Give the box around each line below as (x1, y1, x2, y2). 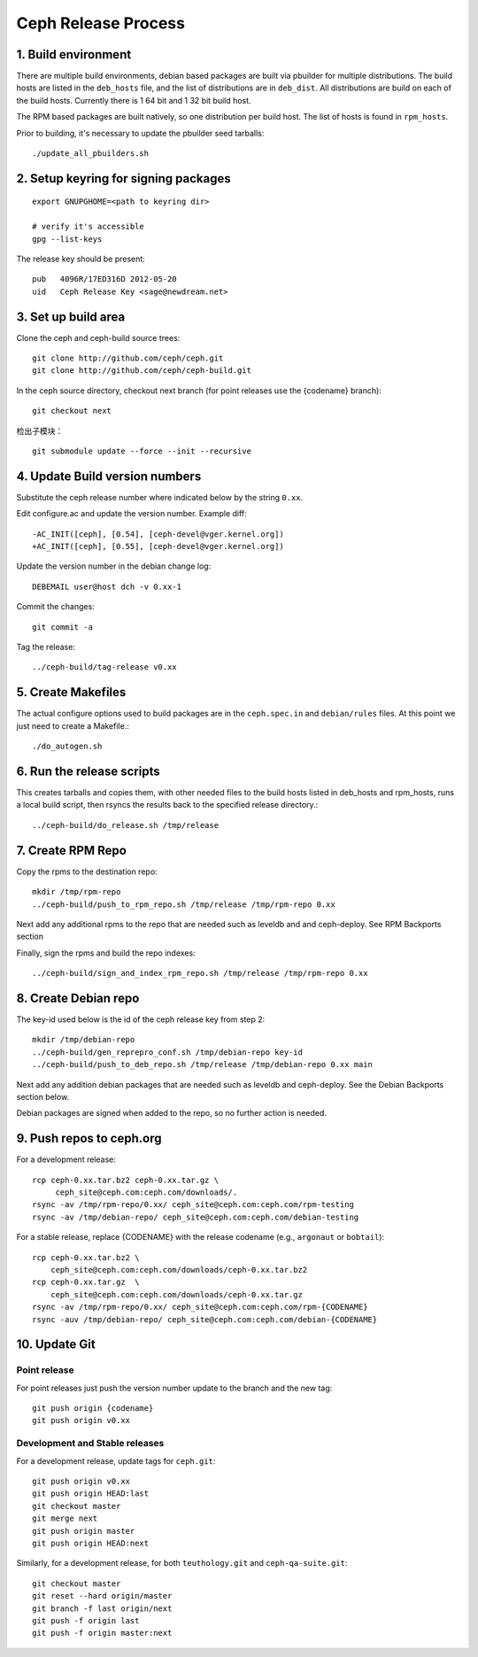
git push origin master (32, 1526, 135, 1536)
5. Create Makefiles (16, 685, 127, 700)
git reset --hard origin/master (32, 1591, 173, 1601)
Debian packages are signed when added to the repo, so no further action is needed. (16, 1108, 328, 1119)
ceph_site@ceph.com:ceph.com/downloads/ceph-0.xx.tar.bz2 (50, 1265, 308, 1274)
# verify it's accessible (32, 221, 145, 232)
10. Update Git (16, 1337, 96, 1352)
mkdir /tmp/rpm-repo (32, 887, 121, 897)
